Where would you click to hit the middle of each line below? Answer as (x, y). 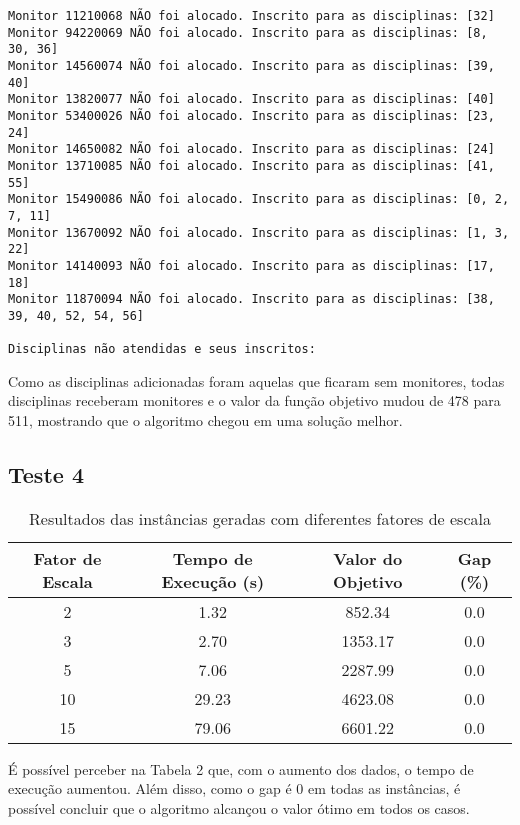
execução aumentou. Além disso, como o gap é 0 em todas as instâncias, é (234, 788)
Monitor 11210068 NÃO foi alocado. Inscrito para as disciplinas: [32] (251, 16)
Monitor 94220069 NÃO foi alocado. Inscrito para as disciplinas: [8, (248, 32)
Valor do (368, 558)
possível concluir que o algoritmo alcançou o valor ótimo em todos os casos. (239, 807)
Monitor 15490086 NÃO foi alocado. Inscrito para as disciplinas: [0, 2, (259, 199)
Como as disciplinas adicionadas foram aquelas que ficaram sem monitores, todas (256, 380)
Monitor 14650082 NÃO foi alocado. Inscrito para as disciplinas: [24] (251, 149)
